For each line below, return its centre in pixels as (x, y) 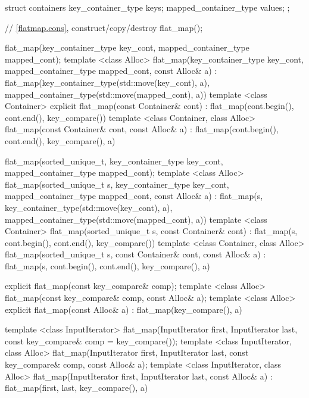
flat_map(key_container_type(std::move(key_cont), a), (107, 82)
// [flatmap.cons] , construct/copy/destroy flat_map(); (104, 27)
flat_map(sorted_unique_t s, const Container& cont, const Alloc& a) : (135, 254)
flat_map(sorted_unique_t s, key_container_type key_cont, (117, 184)
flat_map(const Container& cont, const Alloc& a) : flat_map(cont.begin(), (142, 129)
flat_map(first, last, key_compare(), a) (77, 388)
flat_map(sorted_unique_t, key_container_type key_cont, (114, 161)
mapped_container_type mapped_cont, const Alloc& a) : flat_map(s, (134, 196)
